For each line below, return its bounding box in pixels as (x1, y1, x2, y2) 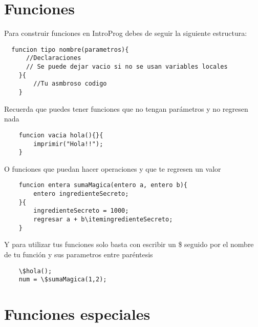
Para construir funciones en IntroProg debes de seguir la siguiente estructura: (4, 28, 247, 38)
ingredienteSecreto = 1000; (33, 207, 129, 215)
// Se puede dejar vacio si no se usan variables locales (26, 63, 228, 71)
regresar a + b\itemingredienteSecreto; (33, 216, 173, 223)
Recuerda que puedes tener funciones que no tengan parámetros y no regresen (4, 103, 248, 114)
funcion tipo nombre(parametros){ (11, 46, 129, 53)
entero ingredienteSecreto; (33, 190, 129, 198)
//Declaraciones (26, 54, 81, 62)
